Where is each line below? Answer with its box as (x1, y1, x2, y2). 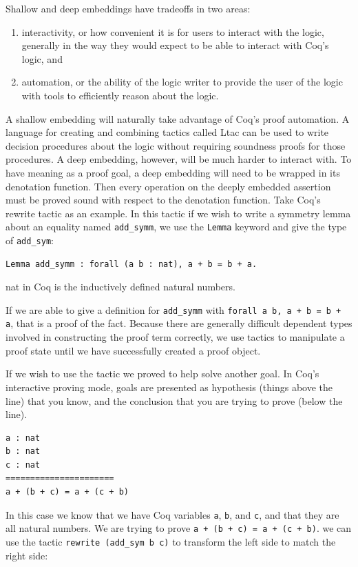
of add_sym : (6, 232, 54, 247)
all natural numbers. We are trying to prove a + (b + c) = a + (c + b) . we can (6, 521, 352, 535)
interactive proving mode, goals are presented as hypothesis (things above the (6, 379, 333, 394)
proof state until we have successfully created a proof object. (6, 343, 261, 357)
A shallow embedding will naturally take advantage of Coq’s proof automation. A (6, 111, 350, 126)
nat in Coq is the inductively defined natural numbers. (6, 279, 235, 294)
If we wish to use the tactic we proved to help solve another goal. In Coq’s (6, 366, 319, 381)
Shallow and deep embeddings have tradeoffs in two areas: (6, 1, 251, 15)
